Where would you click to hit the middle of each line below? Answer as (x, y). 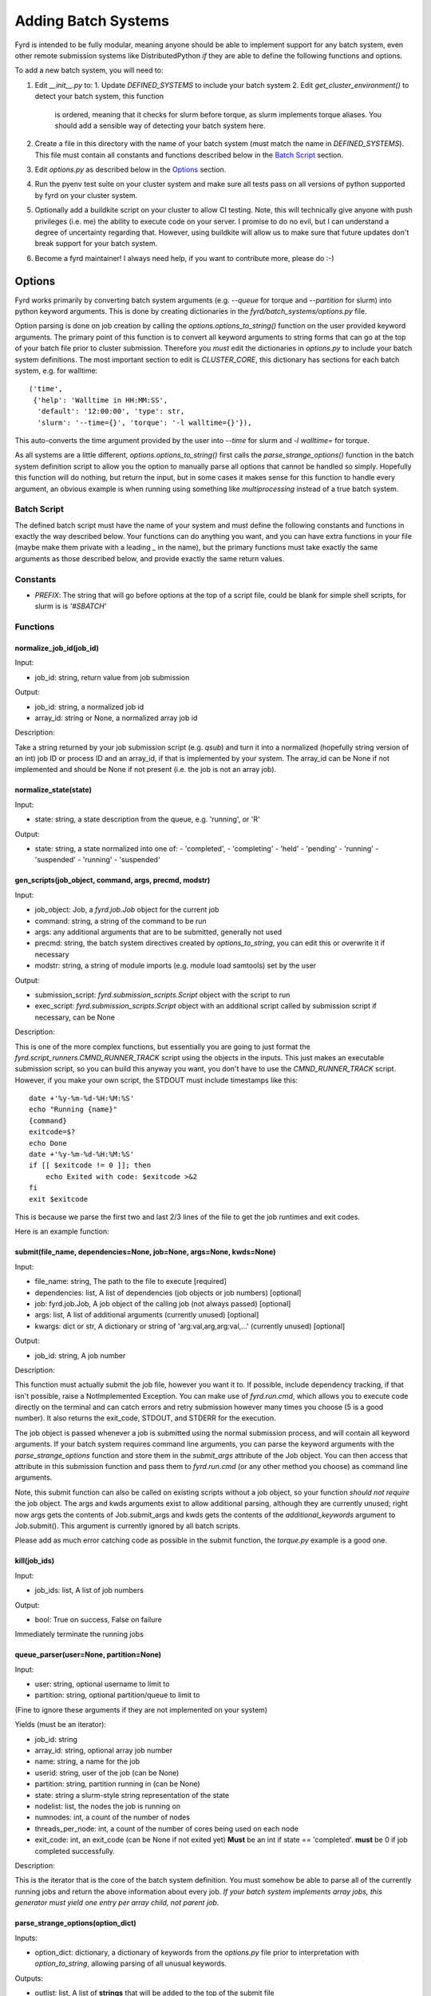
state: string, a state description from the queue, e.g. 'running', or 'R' (147, 819)
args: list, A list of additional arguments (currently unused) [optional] (147, 1315)
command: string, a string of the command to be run (121, 921)
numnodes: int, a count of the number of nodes (113, 1817)
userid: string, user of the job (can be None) (107, 1772)
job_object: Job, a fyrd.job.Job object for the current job (127, 909)
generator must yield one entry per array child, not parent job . (117, 1903)
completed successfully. (75, 1851)
